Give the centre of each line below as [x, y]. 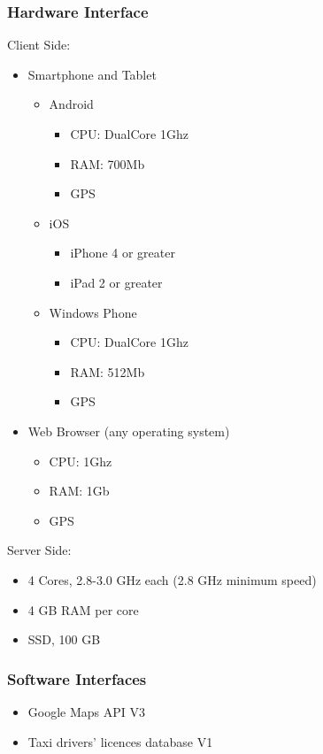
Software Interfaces [77, 678]
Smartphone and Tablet [92, 74]
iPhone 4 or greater [123, 253]
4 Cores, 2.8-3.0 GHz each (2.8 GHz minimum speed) [172, 579]
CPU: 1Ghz [81, 461]
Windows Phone [93, 312]
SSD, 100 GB [64, 639]
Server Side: [39, 550]
